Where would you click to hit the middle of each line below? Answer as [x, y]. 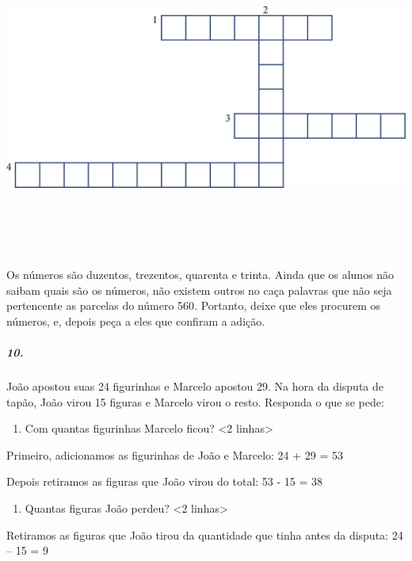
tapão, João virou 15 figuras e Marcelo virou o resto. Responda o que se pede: [195, 401]
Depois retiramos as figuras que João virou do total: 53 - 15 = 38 [165, 481]
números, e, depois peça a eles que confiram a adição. [136, 321]
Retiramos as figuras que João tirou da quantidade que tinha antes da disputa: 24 [205, 534]
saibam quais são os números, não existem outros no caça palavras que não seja [199, 290]
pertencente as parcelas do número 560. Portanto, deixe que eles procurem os [194, 305]
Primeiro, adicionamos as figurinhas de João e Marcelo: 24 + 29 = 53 [175, 454]
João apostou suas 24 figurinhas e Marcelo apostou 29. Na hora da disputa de [195, 386]
